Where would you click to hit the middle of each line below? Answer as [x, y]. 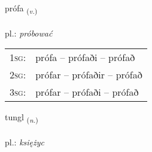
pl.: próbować [29, 33]
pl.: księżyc [25, 142]
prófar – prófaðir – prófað [89, 75]
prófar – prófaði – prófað [87, 92]
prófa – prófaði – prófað [85, 57]
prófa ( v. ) [21, 9]
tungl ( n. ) [22, 118]
